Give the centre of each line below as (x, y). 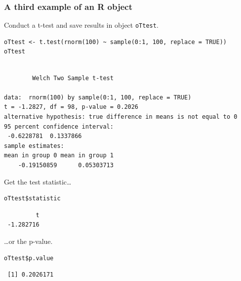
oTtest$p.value (29, 258)
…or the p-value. (28, 241)
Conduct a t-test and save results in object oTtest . (81, 25)
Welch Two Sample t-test (73, 78)
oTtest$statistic (32, 199)
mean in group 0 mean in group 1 (59, 156)
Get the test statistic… (38, 181)
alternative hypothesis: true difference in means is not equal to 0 (121, 117)
